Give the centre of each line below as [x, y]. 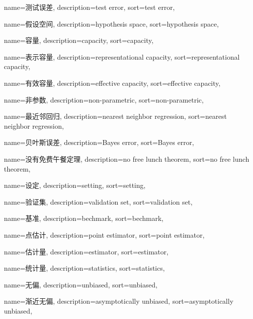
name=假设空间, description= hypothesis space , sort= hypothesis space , [111, 23]
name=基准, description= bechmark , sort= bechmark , [84, 218]
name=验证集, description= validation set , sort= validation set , [98, 201]
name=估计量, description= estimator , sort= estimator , [86, 251]
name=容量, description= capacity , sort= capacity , [79, 40]
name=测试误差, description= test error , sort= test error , [89, 7]
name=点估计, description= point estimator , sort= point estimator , [104, 234]
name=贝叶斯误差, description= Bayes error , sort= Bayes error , [99, 142]
